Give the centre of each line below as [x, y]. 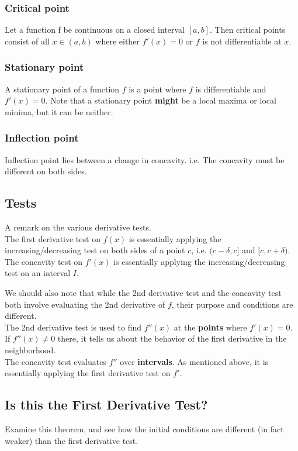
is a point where [157, 89]
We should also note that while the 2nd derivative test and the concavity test [143, 292]
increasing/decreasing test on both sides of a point [95, 250]
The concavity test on [44, 261]
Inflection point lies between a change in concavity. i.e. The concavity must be [145, 159]
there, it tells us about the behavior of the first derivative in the [172, 338]
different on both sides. [46, 171]
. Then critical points [247, 30]
